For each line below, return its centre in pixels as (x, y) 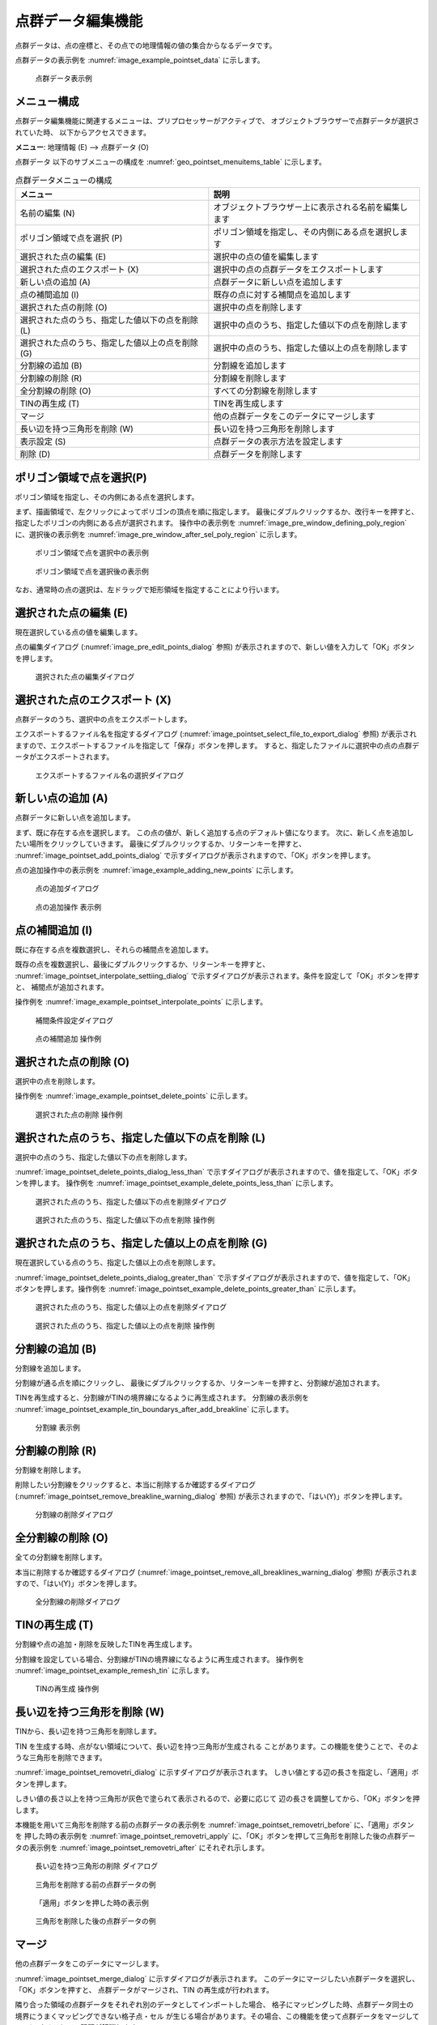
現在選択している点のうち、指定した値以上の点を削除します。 (117, 1263)
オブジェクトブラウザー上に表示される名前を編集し (311, 207)
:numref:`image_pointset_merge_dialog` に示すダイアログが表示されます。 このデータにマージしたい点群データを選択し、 (217, 1978)
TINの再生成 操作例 (67, 1689)
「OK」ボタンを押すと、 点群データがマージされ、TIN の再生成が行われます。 (144, 1990)
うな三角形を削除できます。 (61, 1758)
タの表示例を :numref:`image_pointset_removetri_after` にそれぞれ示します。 (142, 1848)
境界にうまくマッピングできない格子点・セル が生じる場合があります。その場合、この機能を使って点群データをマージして (217, 2016)
